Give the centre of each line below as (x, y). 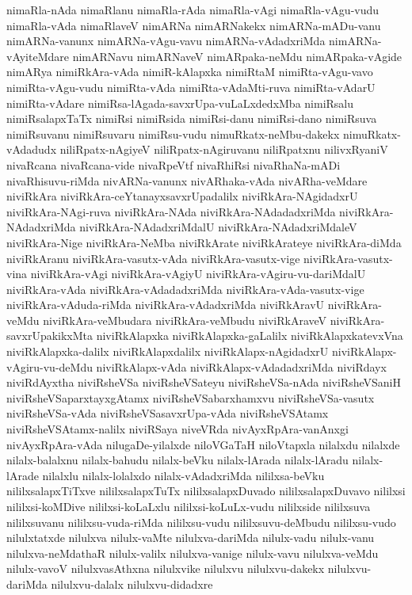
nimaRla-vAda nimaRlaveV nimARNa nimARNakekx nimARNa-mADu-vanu (194, 25)
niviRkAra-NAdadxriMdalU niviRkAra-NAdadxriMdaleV (218, 227)
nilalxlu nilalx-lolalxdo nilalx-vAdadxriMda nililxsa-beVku (183, 475)
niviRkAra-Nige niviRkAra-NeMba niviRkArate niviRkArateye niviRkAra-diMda (204, 242)
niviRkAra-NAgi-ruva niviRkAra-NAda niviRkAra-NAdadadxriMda (171, 211)
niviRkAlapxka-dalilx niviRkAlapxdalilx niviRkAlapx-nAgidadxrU (168, 351)
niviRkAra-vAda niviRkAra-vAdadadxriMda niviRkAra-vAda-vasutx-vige (185, 289)
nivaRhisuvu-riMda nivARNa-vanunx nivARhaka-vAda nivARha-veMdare (187, 180)
